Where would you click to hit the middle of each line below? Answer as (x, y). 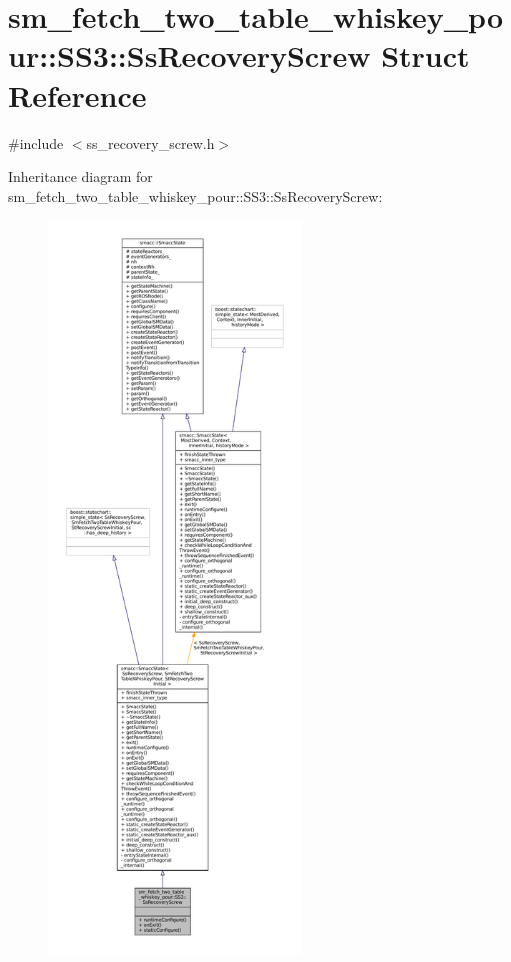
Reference (77, 94)
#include (36, 142)
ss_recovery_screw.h (150, 142)
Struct (425, 55)
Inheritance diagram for (80, 176)
